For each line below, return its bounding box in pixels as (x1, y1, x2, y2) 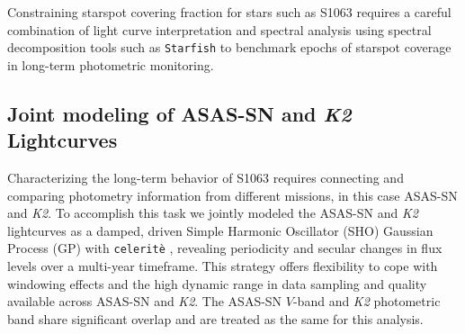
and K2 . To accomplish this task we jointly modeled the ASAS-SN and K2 (7, 203, 418, 222)
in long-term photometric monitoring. (7, 55, 214, 74)
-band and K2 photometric (292, 292, 441, 311)
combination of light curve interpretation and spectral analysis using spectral (7, 20, 432, 39)
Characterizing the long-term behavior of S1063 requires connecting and (7, 168, 404, 187)
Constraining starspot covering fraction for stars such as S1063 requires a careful (7, 3, 452, 21)
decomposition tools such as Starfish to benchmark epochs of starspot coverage (7, 38, 452, 57)
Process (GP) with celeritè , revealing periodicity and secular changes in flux (7, 239, 443, 257)
